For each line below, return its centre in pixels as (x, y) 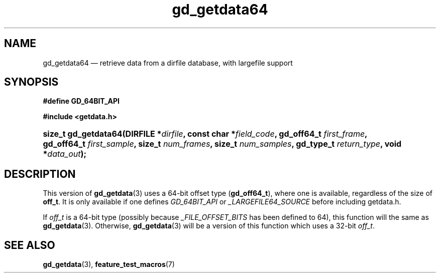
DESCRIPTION (40, 174)
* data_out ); (65, 154)
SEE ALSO (30, 245)
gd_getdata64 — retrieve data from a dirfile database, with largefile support (168, 63)
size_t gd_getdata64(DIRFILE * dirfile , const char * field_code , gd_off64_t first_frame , (205, 134)
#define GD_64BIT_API (81, 101)
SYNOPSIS (31, 82)
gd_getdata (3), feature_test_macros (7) (109, 264)
